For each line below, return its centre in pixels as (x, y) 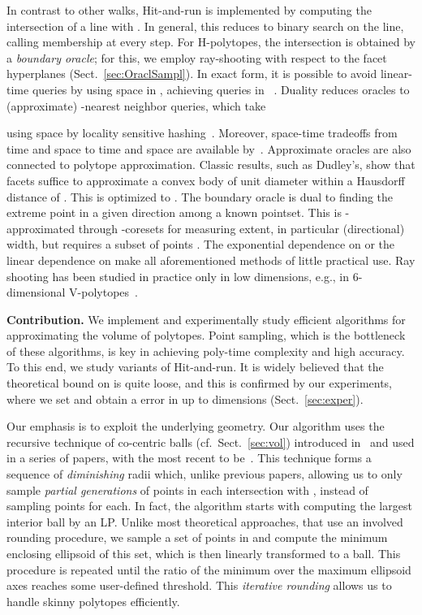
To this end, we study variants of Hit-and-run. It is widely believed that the (195, 367)
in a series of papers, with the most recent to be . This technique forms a (189, 458)
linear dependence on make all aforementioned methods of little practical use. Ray (211, 260)
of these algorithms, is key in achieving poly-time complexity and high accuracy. (206, 351)
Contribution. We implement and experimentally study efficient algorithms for (206, 319)
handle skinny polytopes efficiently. (93, 601)
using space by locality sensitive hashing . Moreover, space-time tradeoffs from (202, 133)
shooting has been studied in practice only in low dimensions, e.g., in (178, 276)
